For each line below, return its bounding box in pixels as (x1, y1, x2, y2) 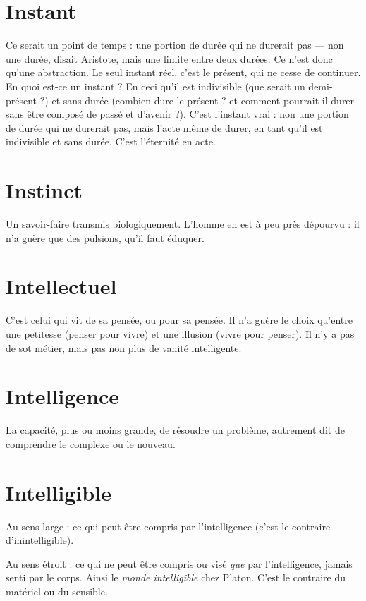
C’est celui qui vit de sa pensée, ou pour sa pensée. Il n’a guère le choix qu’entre (6, 312, 353, 327)
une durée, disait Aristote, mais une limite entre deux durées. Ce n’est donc (6, 51, 333, 66)
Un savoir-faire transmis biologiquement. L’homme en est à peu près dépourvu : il (6, 217, 360, 231)
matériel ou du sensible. (6, 583, 108, 598)
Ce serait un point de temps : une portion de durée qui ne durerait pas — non (6, 37, 344, 52)
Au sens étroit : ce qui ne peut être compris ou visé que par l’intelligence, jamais (6, 556, 353, 571)
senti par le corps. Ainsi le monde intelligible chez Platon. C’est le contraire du (6, 570, 346, 585)
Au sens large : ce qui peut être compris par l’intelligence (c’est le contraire (6, 518, 331, 533)
